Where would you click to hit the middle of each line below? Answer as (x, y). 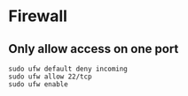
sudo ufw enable (38, 85)
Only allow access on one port (94, 49)
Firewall (38, 16)
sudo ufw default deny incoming (68, 69)
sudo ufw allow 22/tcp (50, 77)
